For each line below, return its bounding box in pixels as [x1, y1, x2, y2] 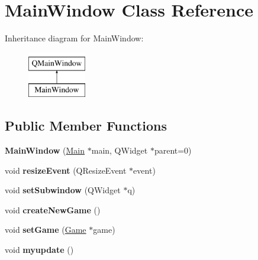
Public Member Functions [5, 116, 167, 135]
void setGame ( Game [5, 223, 86, 236]
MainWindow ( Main [5, 144, 85, 157]
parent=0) [154, 144, 192, 157]
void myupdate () [5, 243, 74, 256]
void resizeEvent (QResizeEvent [5, 164, 127, 176]
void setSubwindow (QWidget [5, 184, 121, 196]
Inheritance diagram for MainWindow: [5, 32, 144, 44]
